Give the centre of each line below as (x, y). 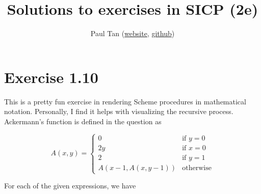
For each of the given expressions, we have (70, 186)
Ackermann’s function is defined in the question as (83, 121)
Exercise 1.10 (51, 77)
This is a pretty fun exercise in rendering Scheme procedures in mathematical (125, 101)
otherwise (197, 168)
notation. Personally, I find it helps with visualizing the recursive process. (119, 111)
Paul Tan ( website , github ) (133, 33)
